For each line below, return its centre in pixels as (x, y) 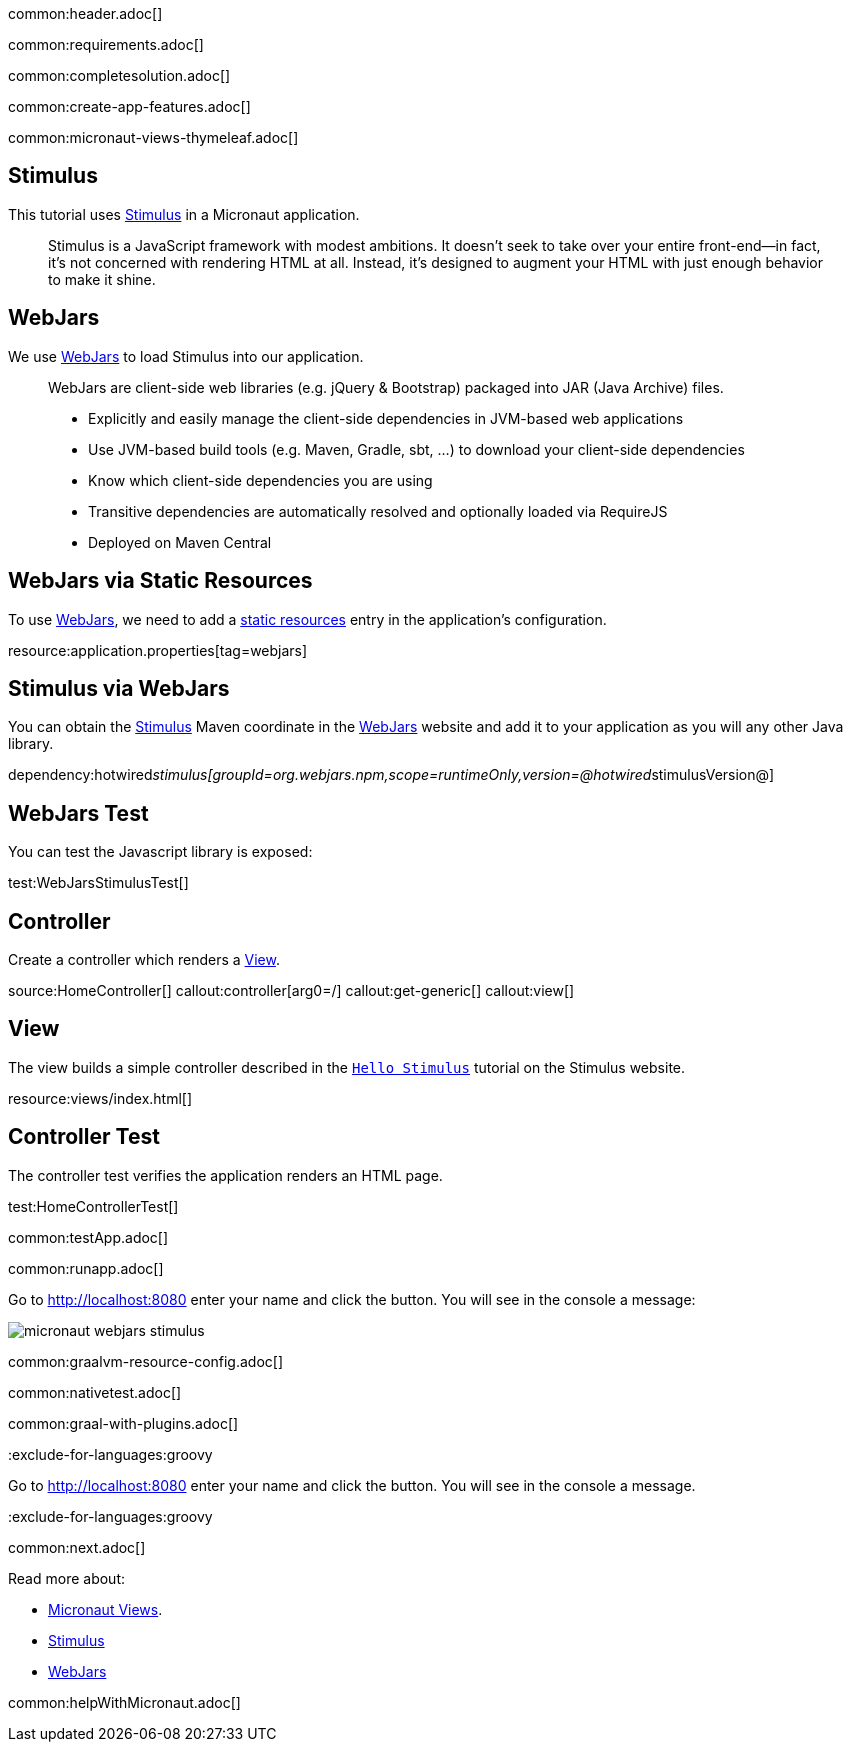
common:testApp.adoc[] (88, 1237)
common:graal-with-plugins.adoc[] (123, 1423)
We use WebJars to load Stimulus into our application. (186, 356)
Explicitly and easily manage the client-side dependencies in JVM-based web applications (386, 418)
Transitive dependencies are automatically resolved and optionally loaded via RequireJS (378, 511)
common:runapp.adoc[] (86, 1268)
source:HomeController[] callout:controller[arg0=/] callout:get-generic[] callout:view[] (291, 991)
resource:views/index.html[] (100, 1098)
